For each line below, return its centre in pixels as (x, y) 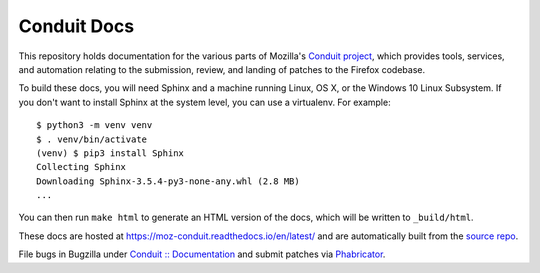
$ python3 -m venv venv (94, 125)
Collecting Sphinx (81, 167)
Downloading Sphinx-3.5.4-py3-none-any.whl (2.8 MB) (168, 181)
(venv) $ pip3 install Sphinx (110, 153)
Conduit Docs (76, 26)
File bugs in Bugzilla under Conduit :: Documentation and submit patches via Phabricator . (202, 254)
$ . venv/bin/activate (92, 139)
